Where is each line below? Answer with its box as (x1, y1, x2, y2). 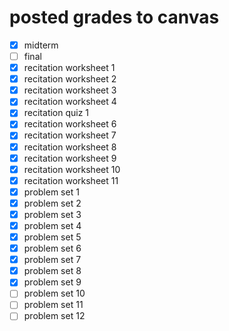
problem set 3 (23, 208, 82, 220)
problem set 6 (23, 242, 82, 255)
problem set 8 (23, 265, 82, 277)
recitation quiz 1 (23, 107, 90, 119)
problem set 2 (23, 197, 82, 209)
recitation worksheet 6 (23, 118, 117, 130)
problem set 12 (23, 310, 86, 322)
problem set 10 (23, 287, 86, 300)
